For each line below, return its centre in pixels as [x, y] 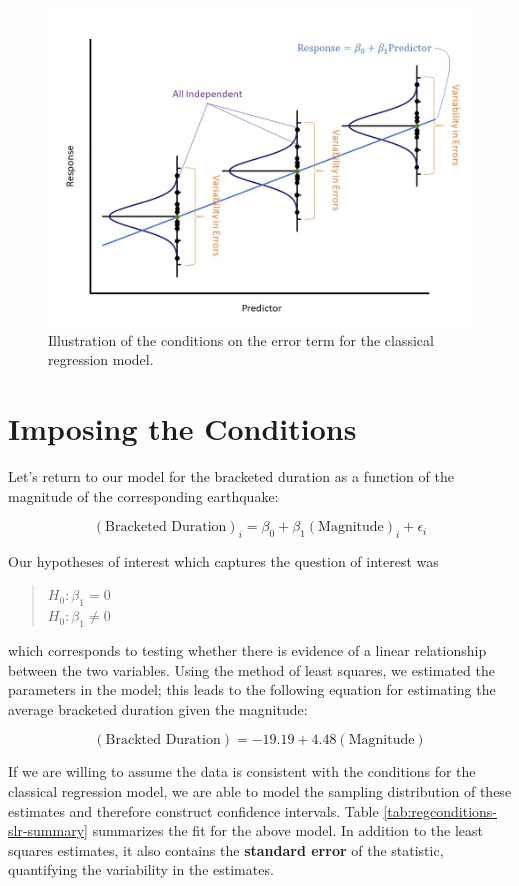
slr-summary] [48, 830]
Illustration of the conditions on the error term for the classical [241, 339]
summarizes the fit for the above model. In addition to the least [287, 830]
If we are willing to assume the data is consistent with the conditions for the [242, 771]
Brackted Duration [163, 740]
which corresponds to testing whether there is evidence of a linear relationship [247, 650]
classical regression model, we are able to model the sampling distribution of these [260, 791]
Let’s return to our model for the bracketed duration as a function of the [231, 475]
